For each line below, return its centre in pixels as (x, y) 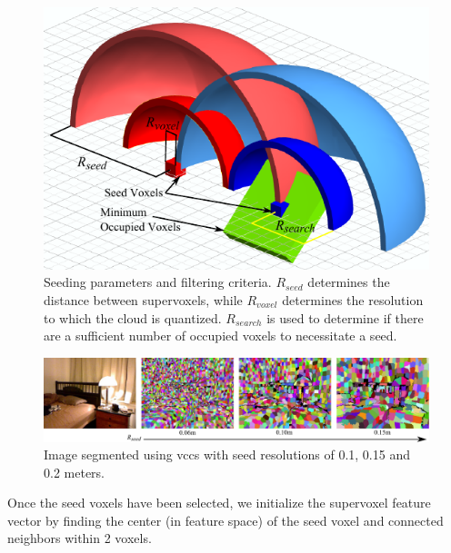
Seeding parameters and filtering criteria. (158, 282)
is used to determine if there (345, 317)
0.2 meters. (74, 472)
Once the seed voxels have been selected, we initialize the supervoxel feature (219, 503)
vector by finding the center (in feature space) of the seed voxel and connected (225, 520)
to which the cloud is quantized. (133, 317)
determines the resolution (353, 299)
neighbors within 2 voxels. (80, 538)
